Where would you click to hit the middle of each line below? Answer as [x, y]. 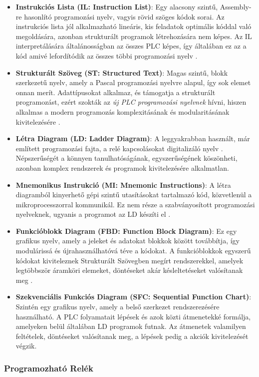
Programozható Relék [49, 368]
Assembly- [236, 7]
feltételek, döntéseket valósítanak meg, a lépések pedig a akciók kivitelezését [132, 336]
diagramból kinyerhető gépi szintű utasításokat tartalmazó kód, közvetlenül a [134, 195]
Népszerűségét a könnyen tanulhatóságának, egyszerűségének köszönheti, [127, 158]
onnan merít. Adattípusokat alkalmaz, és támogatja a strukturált [116, 92]
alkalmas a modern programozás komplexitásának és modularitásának [123, 111]
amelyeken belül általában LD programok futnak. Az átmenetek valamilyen [131, 326]
